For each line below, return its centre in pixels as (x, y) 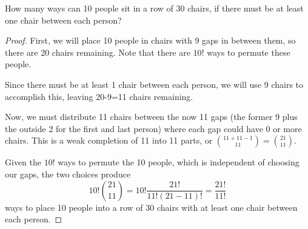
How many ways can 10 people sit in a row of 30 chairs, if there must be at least (154, 8)
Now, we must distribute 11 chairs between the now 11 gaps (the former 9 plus (151, 117)
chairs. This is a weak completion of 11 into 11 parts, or (109, 140)
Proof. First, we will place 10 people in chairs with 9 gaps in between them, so (150, 40)
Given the (23, 162)
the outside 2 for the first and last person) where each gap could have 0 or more (153, 128)
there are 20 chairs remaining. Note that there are (98, 52)
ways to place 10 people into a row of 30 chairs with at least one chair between (151, 207)
